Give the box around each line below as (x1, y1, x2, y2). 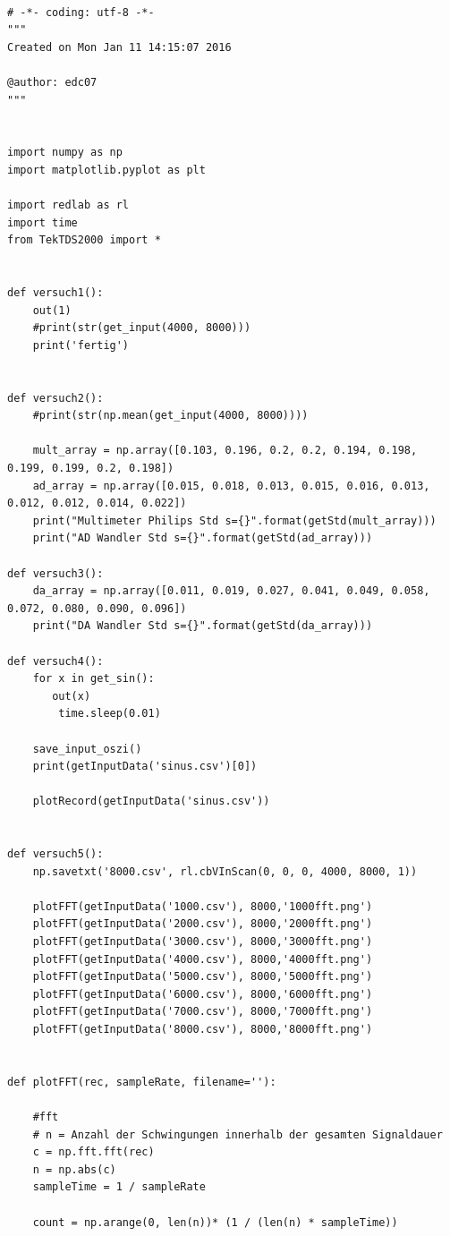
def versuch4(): (7, 654, 104, 668)
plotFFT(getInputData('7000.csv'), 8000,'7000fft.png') (32, 1005, 373, 1019)
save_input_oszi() (32, 742, 142, 755)
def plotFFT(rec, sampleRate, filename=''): (7, 1075, 276, 1088)
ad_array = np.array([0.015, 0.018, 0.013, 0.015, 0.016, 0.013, (32, 479, 430, 492)
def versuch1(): (7, 286, 104, 300)
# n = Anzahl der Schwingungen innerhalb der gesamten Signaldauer (32, 1128, 443, 1141)
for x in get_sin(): (32, 672, 155, 686)
